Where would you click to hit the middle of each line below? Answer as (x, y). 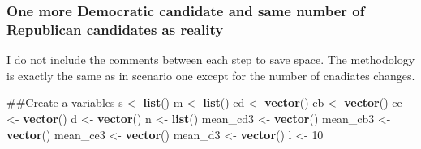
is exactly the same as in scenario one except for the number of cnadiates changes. (211, 75)
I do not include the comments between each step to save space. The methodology (211, 60)
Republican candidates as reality (115, 29)
